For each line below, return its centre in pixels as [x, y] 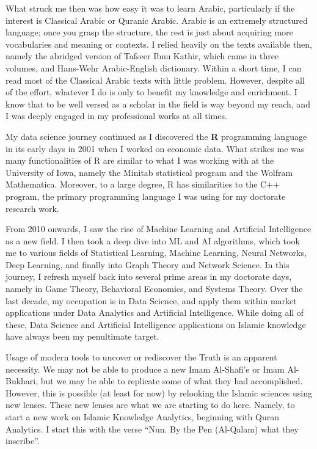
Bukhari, [22, 381]
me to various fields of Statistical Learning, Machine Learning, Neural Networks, [156, 253]
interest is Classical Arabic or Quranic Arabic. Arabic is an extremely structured [157, 20]
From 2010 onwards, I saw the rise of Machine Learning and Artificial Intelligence [158, 229]
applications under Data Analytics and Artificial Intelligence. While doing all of [155, 312]
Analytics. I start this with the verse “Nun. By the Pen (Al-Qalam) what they [152, 429]
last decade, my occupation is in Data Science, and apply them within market [151, 300]
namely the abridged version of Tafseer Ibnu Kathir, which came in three [142, 56]
